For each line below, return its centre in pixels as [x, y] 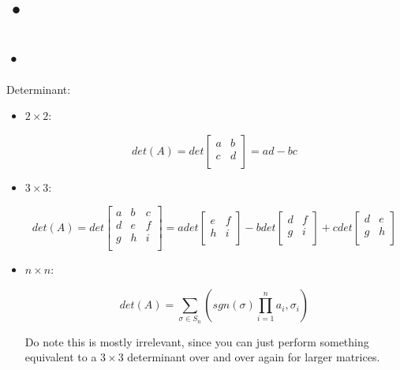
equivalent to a [61, 357]
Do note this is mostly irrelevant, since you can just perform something [197, 341]
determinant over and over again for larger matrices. [254, 357]
